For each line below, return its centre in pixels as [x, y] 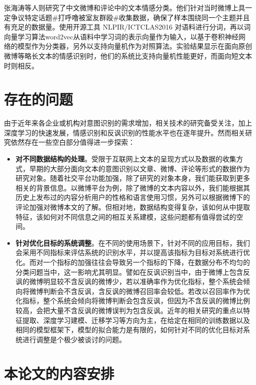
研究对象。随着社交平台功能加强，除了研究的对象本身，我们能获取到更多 [133, 178]
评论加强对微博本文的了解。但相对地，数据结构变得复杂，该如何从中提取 [133, 207]
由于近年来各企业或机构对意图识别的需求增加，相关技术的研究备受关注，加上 [128, 123]
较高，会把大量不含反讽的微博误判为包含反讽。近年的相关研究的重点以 [129, 310]
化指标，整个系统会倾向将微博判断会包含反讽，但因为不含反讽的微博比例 [133, 301]
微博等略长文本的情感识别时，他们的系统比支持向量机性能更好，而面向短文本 [128, 55]
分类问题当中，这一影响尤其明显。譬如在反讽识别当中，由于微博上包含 [129, 272]
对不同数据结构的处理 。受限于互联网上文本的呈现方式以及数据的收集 [126, 159]
